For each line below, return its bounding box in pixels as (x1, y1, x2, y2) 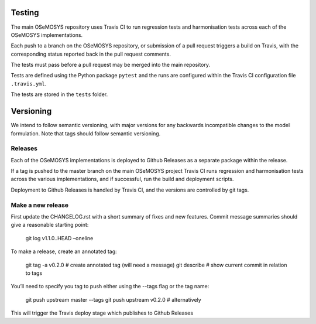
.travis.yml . (11, 80, 47, 87)
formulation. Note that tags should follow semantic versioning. (11, 129, 161, 137)
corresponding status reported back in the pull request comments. (11, 50, 171, 57)
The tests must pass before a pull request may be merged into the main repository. (11, 62, 211, 69)
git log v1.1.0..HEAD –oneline (25, 234, 94, 241)
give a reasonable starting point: (11, 221, 89, 228)
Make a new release (11, 201, 69, 209)
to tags (25, 270, 43, 277)
